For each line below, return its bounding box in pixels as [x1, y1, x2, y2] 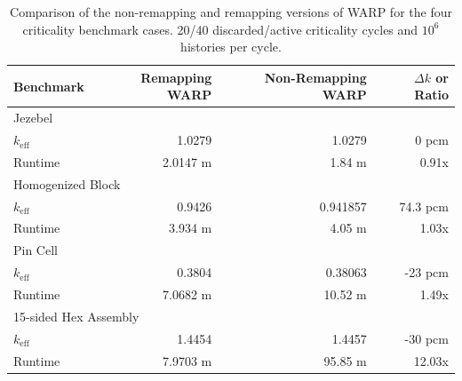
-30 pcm [404, 329, 449, 347]
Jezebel [13, 108, 53, 127]
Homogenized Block [13, 174, 121, 193]
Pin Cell [13, 241, 58, 259]
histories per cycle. [180, 37, 282, 56]
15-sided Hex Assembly [13, 306, 139, 325]
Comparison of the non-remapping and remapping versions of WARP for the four [10, 3, 452, 20]
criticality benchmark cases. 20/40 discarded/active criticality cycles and [22, 20, 418, 38]
